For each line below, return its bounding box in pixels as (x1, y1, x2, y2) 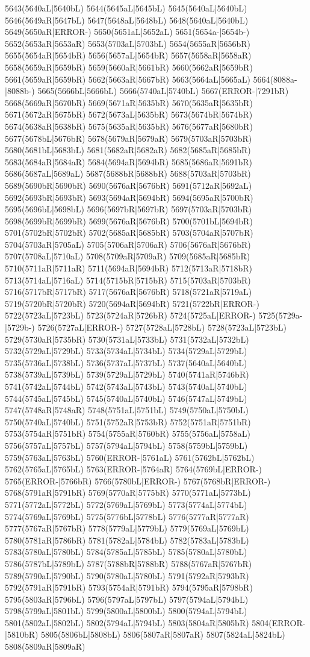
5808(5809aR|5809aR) (5, 640, 85, 653)
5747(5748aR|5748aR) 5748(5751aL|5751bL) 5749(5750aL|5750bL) (5, 404, 249, 416)
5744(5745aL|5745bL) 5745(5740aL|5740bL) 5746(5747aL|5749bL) (5, 392, 247, 404)
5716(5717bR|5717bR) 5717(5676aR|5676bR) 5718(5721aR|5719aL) (5, 285, 252, 298)
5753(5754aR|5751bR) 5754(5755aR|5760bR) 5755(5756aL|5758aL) (5, 427, 250, 440)
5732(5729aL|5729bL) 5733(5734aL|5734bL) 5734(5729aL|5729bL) (5, 344, 247, 357)
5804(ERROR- (252, 616, 306, 629)
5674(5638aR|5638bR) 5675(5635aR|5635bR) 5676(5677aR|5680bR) (5, 119, 253, 132)
